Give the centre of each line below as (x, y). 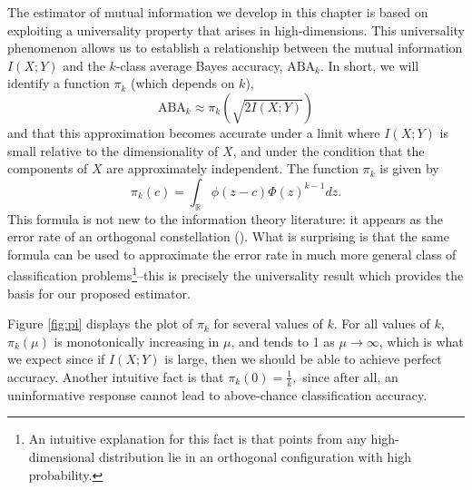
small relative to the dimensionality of (113, 150)
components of (48, 168)
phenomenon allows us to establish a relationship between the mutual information (235, 48)
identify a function (59, 83)
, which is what (421, 341)
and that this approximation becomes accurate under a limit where (194, 132)
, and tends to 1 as (283, 341)
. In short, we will (370, 65)
